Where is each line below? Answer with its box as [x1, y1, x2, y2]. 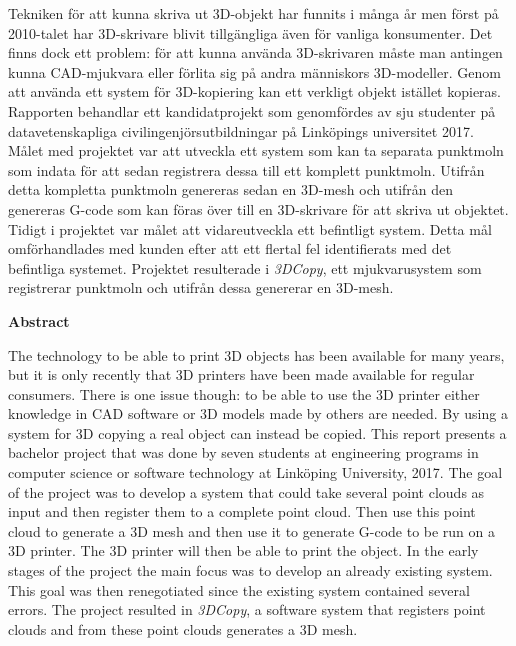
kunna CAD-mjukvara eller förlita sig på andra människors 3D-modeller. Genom [8, 61, 501, 82]
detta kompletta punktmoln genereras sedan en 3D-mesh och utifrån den [8, 179, 454, 200]
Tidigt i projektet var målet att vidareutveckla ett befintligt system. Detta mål [8, 218, 492, 239]
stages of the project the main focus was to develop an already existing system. [8, 560, 493, 581]
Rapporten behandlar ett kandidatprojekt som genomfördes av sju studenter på [8, 100, 496, 121]
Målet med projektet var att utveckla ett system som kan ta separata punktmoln [8, 140, 504, 161]
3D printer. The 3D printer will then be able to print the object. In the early [8, 540, 479, 561]
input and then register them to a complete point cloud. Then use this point [8, 501, 476, 522]
